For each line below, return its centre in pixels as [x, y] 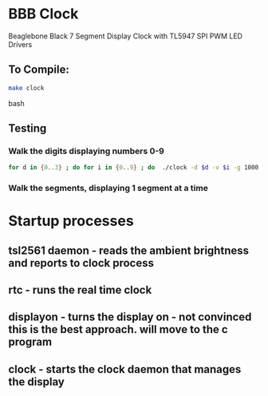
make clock [26, 88]
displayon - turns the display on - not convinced [130, 317]
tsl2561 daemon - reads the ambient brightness [129, 250]
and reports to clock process [81, 263]
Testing [28, 129]
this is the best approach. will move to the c [118, 329]
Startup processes [71, 221]
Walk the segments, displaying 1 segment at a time [108, 188]
